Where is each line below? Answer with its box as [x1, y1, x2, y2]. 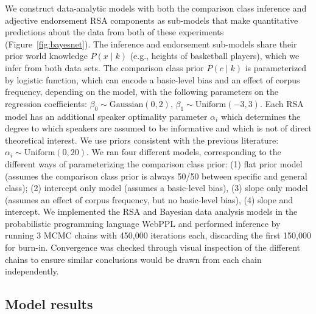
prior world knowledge [5, 49, 88, 62]
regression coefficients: [5, 97, 87, 110]
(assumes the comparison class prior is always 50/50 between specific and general [5, 169, 307, 182]
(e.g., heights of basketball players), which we [130, 49, 300, 62]
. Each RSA [259, 97, 304, 110]
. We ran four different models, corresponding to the [86, 145, 281, 158]
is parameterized [245, 61, 307, 74]
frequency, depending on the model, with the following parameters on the [5, 85, 279, 98]
